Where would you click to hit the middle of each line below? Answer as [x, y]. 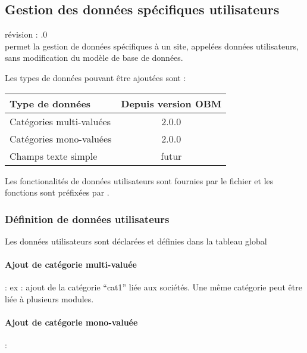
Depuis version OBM [171, 103]
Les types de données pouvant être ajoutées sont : [95, 77]
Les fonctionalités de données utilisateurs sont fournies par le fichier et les [139, 180]
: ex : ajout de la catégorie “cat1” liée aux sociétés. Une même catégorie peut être [153, 287]
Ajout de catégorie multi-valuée [71, 264]
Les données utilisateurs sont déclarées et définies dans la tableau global [136, 241]
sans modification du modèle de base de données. [94, 58]
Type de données [50, 103]
